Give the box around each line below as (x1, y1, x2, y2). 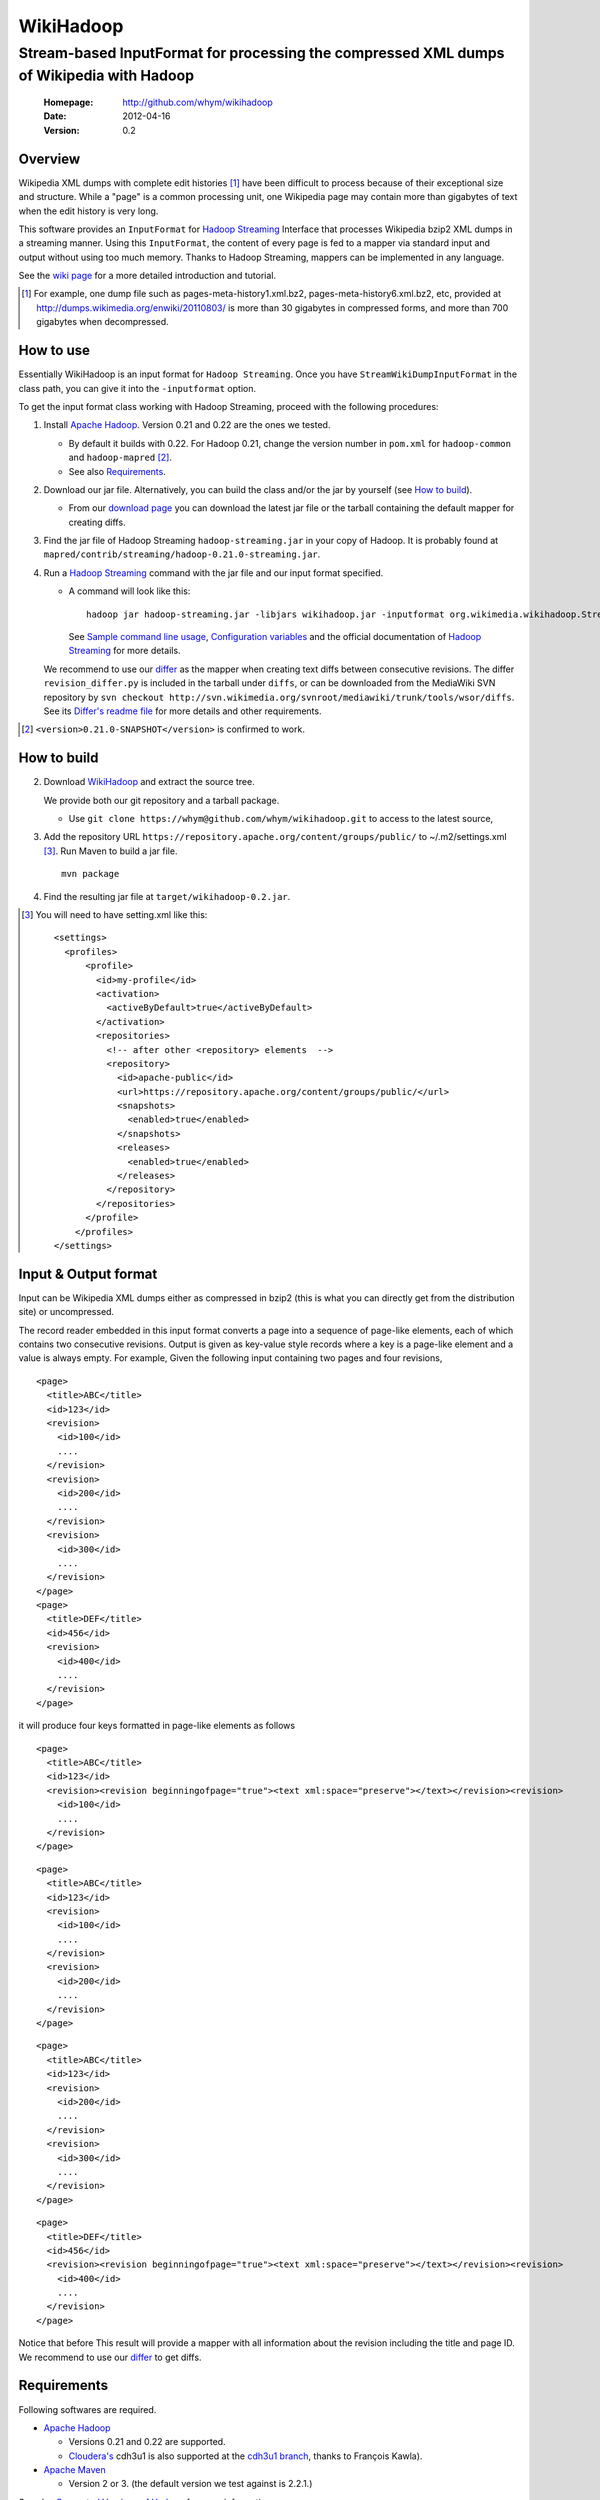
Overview (18, 150, 81, 167)
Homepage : (43, 96, 94, 109)
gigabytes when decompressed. (36, 316, 169, 328)
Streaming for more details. (68, 645, 181, 657)
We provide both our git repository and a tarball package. (43, 794, 280, 806)
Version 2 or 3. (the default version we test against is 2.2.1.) (68, 2478, 313, 2490)
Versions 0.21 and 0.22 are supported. (68, 2436, 226, 2448)
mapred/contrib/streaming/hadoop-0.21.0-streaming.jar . (43, 548, 321, 560)
